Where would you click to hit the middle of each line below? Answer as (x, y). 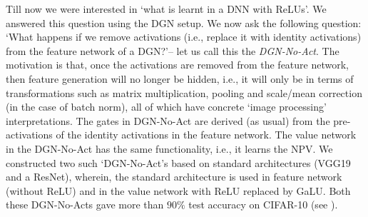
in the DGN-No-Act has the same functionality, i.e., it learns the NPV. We (169, 148)
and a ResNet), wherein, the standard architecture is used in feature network (174, 177)
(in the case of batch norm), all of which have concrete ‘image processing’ (166, 107)
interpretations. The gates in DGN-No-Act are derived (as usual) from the (168, 120)
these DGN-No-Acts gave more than (85, 205)
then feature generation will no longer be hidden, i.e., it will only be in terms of (180, 78)
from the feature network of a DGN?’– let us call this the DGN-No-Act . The (173, 50)
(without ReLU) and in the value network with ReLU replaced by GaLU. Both (178, 190)
